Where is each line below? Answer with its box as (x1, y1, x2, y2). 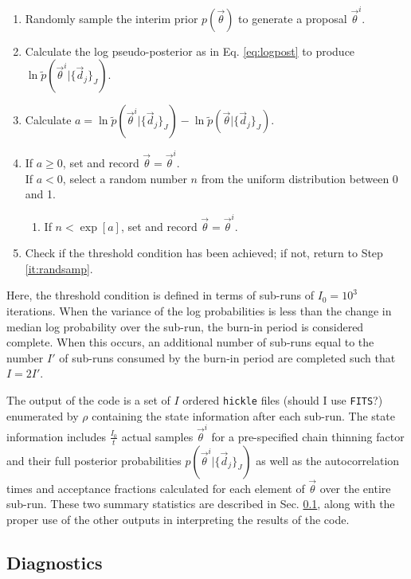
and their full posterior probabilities (6, 452, 182, 468)
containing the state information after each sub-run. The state (92, 407, 395, 424)
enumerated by (6, 407, 79, 424)
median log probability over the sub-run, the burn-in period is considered (6, 318, 364, 334)
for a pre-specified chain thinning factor (211, 428, 405, 444)
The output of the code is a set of (6, 391, 170, 408)
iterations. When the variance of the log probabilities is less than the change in (6, 302, 392, 319)
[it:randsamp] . (25, 260, 93, 276)
